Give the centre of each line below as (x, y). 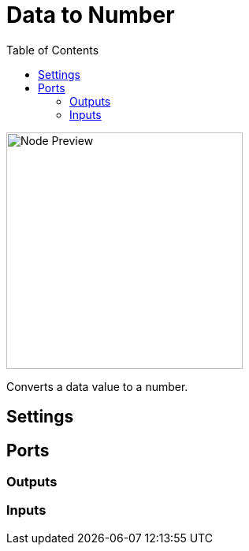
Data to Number (91, 15)
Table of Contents (53, 50)
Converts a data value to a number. (97, 386)
